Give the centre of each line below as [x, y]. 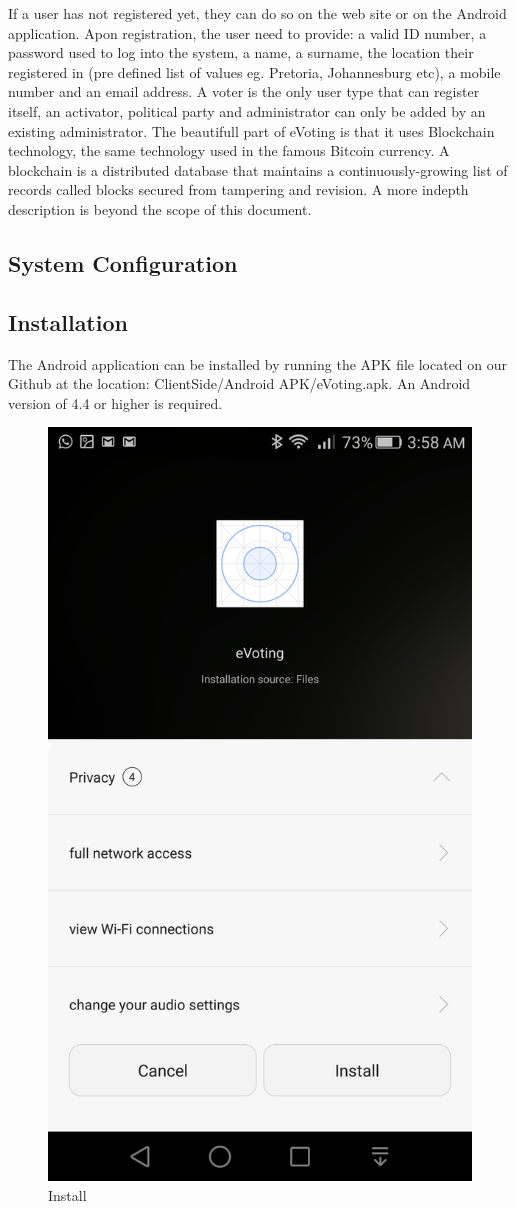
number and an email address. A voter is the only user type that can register [244, 91]
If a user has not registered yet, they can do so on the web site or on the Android [257, 13]
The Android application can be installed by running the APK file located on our [258, 363]
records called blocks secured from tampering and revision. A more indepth [238, 189]
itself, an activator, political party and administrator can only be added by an [247, 110]
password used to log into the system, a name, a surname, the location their [241, 52]
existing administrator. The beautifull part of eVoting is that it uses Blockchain [251, 130]
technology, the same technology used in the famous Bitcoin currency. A [229, 150]
